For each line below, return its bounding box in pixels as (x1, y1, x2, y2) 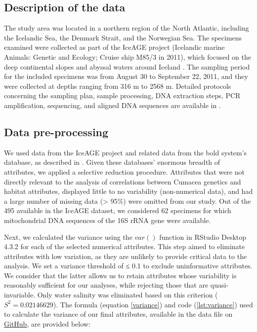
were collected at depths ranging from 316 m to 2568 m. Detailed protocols (4, 80, 231, 91)
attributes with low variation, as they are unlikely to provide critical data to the (4, 251, 247, 261)
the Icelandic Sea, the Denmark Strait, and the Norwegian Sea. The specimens (4, 32, 242, 42)
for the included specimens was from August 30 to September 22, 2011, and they (4, 71, 248, 81)
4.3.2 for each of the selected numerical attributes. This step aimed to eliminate (4, 241, 245, 252)
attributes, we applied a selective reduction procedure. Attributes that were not (4, 166, 245, 177)
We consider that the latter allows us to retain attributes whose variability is (4, 270, 237, 280)
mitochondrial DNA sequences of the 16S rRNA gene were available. (4, 215, 211, 225)
